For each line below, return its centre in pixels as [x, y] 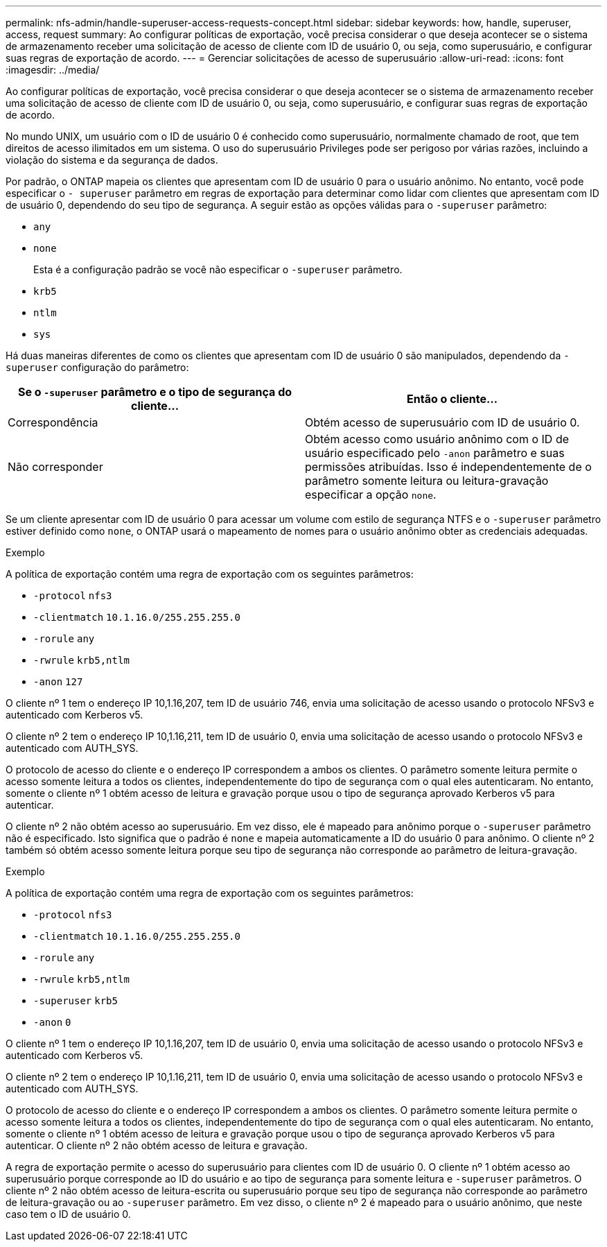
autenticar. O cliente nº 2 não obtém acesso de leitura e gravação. [157, 1145]
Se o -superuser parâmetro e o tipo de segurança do [155, 392]
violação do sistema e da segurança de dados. [112, 160]
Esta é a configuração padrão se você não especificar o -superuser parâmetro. [218, 269]
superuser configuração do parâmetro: [97, 367]
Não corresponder [55, 467]
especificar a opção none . [371, 495]
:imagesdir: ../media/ [53, 70]
